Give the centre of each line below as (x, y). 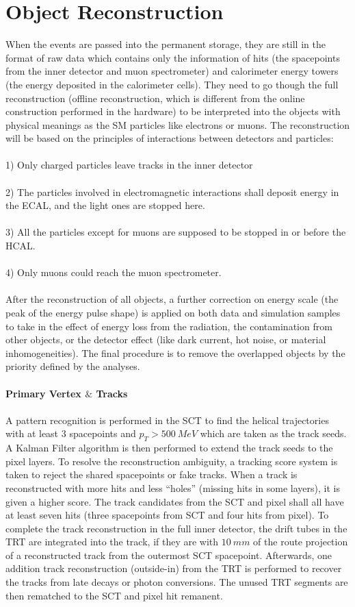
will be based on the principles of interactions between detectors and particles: (170, 138)
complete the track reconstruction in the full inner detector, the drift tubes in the (176, 528)
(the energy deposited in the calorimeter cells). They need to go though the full (172, 84)
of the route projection (301, 542)
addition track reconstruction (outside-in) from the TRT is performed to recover (174, 568)
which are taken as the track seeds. (273, 433)
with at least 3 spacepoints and (71, 433)
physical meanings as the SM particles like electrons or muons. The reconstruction (178, 124)
